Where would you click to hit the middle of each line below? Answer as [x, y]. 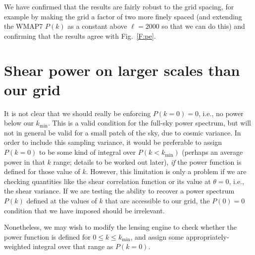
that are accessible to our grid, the [157, 201]
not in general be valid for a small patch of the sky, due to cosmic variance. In [123, 132]
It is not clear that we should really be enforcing [77, 113]
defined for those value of [42, 171]
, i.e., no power [221, 113]
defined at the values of [62, 201]
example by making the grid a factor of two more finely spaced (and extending [123, 16]
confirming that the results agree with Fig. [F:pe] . [80, 35]
